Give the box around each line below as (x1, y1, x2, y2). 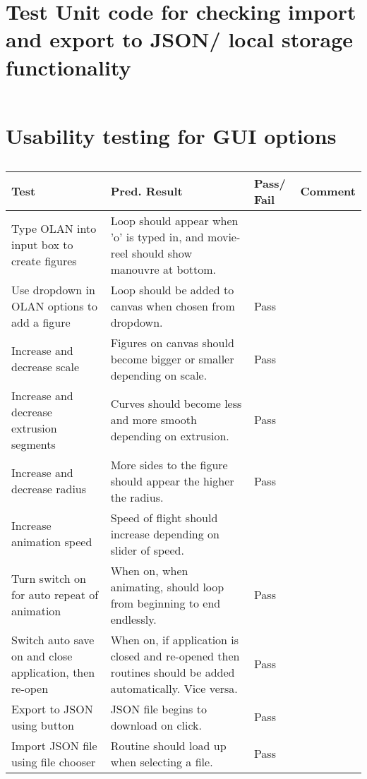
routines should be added (110, 663, 235, 680)
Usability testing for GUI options (6, 121, 337, 150)
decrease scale (11, 358, 80, 375)
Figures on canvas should (110, 334, 234, 351)
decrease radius (11, 481, 87, 497)
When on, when (110, 562, 188, 579)
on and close (11, 647, 73, 664)
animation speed (11, 533, 92, 550)
